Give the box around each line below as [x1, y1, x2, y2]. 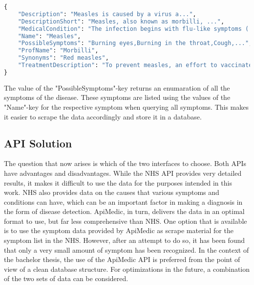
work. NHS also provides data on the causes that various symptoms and [4, 187, 219, 197]
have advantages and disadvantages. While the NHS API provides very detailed [4, 167, 242, 178]
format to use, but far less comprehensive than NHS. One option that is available [4, 215, 247, 226]
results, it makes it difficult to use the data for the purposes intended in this [4, 177, 232, 188]
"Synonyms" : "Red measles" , [18, 54, 109, 62]
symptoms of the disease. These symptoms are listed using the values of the [4, 92, 231, 102]
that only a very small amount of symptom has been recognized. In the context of [4, 244, 249, 255]
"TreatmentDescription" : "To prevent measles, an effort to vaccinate [18, 62, 253, 69]
